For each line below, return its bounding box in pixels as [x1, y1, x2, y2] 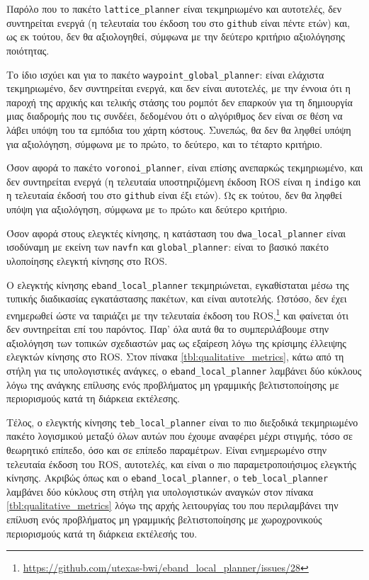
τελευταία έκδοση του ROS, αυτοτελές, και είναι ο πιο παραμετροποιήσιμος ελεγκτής [6, 456, 356, 471]
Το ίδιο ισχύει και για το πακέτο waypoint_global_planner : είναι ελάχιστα [6, 67, 324, 81]
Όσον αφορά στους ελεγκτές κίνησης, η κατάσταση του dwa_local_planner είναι [6, 225, 346, 240]
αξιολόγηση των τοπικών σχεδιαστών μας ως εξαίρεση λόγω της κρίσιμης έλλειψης [6, 335, 346, 350]
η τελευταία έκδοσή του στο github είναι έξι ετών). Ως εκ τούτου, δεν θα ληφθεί [6, 188, 342, 203]
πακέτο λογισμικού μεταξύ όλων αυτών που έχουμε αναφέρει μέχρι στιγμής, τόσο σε [6, 428, 353, 443]
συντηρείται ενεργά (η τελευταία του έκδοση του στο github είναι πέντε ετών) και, [6, 15, 351, 30]
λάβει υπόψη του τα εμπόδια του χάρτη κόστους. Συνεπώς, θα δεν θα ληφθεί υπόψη [6, 122, 351, 137]
